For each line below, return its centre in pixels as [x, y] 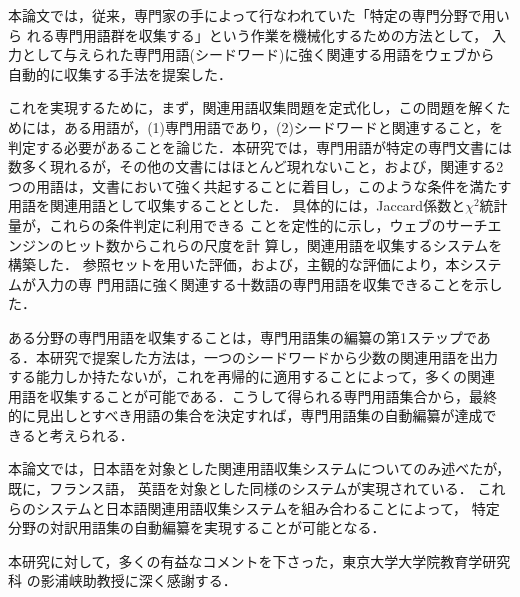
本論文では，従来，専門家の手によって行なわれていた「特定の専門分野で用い [259, 15]
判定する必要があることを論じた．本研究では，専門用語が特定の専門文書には [260, 146]
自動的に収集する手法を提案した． [120, 73]
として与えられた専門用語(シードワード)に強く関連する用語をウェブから [258, 54]
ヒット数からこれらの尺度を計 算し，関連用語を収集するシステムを [283, 244]
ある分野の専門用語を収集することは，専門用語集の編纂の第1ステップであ [249, 336]
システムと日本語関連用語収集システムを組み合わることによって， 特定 [267, 507]
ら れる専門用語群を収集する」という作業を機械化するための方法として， [248, 34]
